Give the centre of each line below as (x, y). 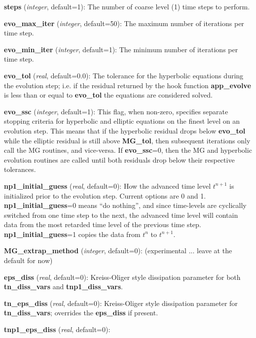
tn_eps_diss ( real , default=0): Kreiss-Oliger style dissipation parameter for (121, 303)
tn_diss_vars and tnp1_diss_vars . (63, 287)
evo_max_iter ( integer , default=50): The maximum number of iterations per (124, 23)
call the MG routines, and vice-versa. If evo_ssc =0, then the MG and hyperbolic (128, 150)
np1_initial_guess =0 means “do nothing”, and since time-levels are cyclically (125, 205)
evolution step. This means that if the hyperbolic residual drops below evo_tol (125, 130)
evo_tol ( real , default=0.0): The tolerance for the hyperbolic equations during (124, 75)
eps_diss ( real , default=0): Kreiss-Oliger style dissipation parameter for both (122, 277)
